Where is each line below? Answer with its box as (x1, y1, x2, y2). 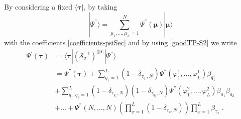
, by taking (83, 2, 117, 12)
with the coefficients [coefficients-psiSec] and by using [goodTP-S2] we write (4, 37, 237, 47)
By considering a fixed (4, 2, 73, 12)
